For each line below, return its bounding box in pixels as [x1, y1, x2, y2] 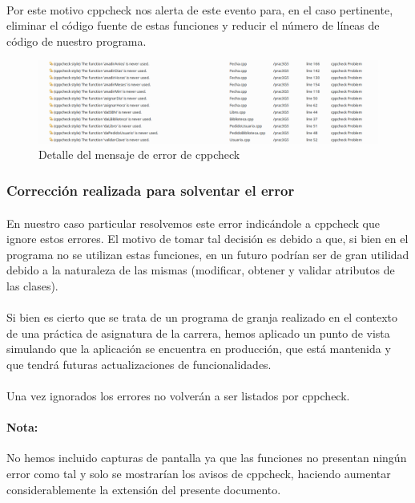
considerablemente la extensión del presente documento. [6, 481, 281, 497]
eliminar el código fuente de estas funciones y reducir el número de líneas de [6, 17, 380, 34]
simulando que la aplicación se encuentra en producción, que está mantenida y [6, 340, 391, 357]
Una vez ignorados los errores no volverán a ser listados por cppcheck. [6, 387, 350, 404]
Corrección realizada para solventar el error [6, 181, 295, 200]
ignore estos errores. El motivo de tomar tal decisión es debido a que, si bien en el [6, 230, 409, 247]
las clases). [6, 277, 58, 294]
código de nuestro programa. [6, 32, 147, 49]
